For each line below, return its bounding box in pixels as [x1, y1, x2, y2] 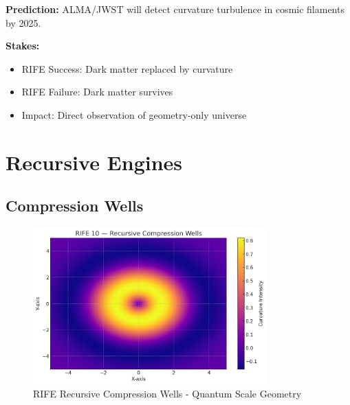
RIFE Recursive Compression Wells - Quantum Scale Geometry [33, 386, 302, 401]
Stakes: [6, 38, 40, 53]
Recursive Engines [6, 148, 183, 176]
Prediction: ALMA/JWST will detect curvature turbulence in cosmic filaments [6, 2, 344, 16]
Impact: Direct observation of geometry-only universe [21, 107, 247, 121]
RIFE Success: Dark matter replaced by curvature [21, 61, 233, 76]
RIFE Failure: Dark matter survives [21, 84, 173, 99]
